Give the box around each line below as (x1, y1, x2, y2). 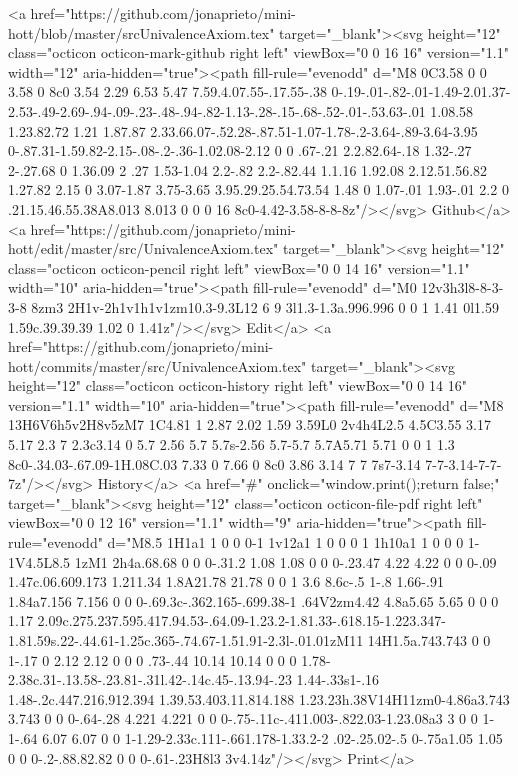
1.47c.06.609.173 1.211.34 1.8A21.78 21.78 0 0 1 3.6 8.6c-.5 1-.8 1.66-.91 (8, 571, 444, 592)
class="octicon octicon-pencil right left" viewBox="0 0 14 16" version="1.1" (8, 257, 470, 278)
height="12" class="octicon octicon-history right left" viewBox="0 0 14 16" (8, 375, 467, 396)
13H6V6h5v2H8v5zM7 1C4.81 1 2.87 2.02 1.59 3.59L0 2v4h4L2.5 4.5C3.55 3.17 (8, 414, 491, 435)
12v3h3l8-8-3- (421, 277, 504, 298)
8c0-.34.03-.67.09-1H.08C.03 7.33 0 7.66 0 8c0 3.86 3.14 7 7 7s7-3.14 (8, 453, 421, 474)
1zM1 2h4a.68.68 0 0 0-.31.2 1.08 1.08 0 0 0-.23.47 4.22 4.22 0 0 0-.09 (74, 551, 497, 572)
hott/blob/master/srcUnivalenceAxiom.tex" (8, 22, 275, 43)
